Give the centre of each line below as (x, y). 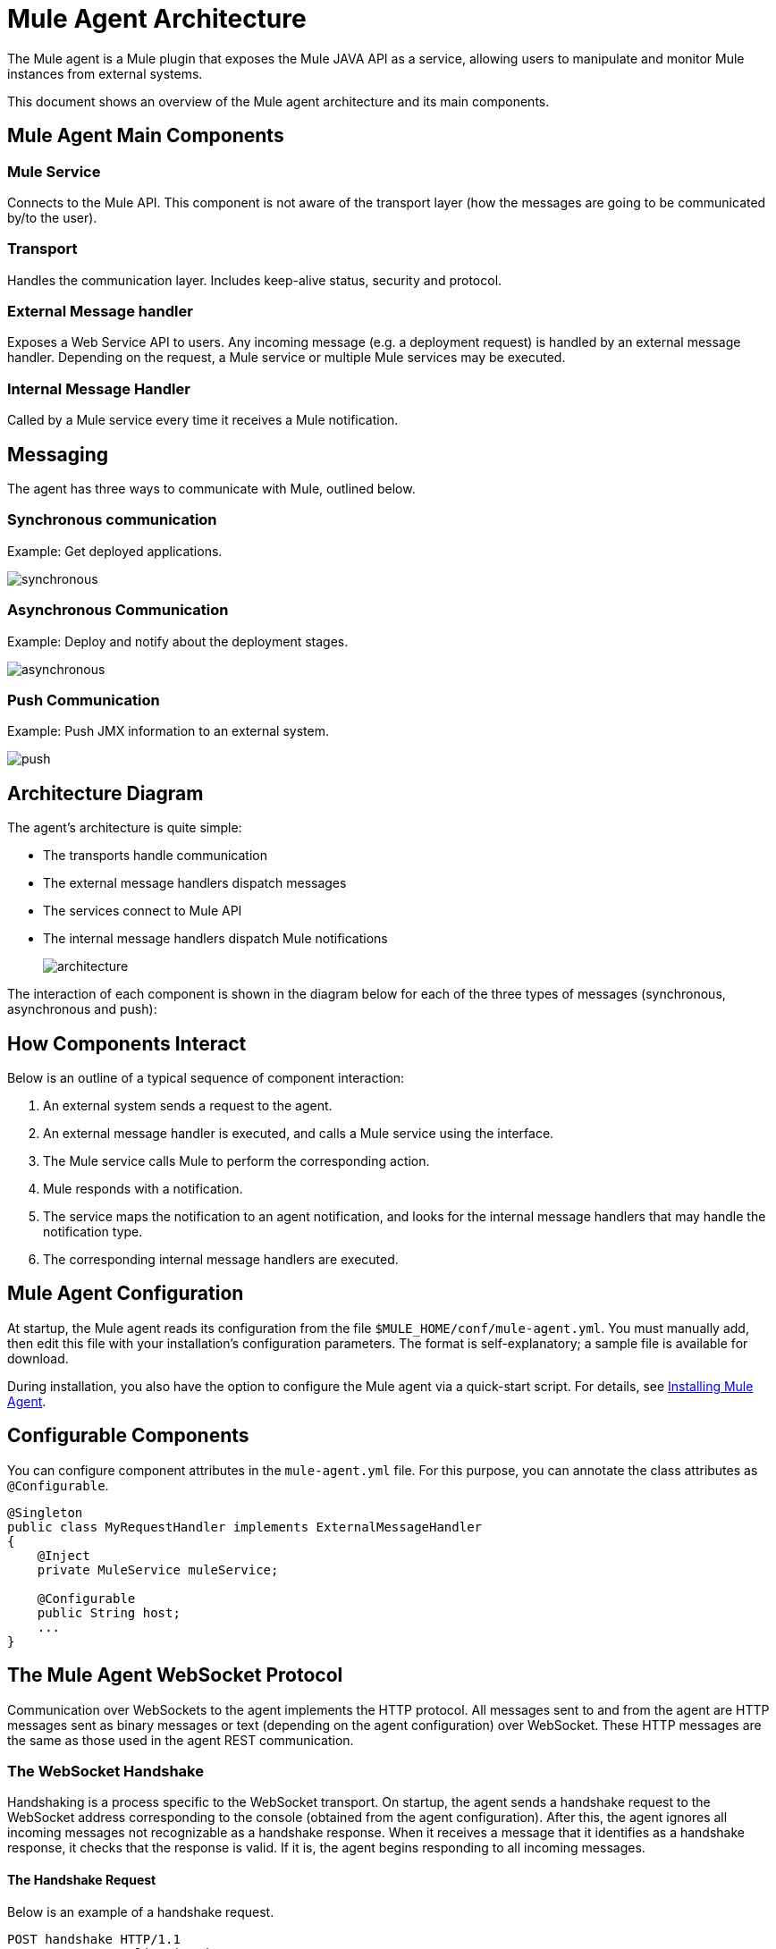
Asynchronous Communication (118, 610)
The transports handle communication (155, 856)
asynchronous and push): (82, 1009)
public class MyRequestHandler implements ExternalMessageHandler (245, 1527)
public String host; (109, 1612)
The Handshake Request (82, 1879)
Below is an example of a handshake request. (141, 1911)
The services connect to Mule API (143, 911)
